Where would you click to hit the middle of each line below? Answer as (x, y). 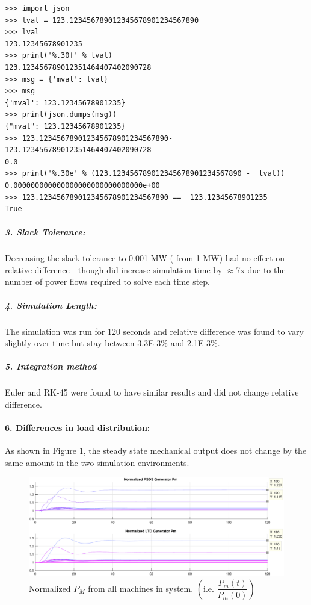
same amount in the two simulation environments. (97, 462)
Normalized (50, 588)
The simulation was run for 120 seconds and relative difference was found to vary (154, 331)
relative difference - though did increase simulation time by (114, 269)
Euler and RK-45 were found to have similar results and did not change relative (152, 392)
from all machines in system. (141, 588)
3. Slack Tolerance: (45, 232)
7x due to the (261, 269)
